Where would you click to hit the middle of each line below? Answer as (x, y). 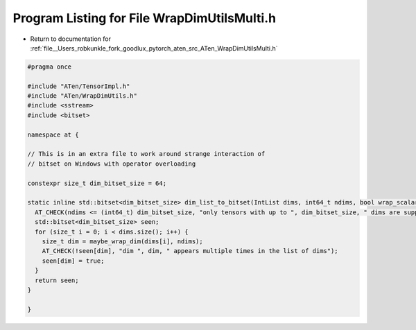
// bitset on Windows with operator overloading (112, 164)
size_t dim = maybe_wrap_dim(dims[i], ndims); (123, 241)
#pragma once (50, 67)
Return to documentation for (70, 39)
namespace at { (53, 134)
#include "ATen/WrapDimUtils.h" (83, 96)
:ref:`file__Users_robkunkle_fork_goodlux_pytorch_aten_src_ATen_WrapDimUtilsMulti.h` (154, 48)
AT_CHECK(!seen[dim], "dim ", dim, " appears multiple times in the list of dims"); (190, 251)
